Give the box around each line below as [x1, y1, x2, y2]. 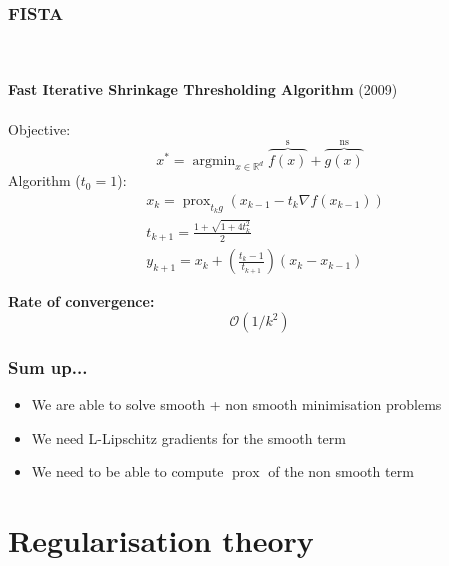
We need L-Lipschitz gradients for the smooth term [31, 427, 346, 448]
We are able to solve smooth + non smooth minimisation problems [31, 394, 442, 415]
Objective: [8, 118, 71, 139]
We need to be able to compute [31, 461, 224, 482]
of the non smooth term [268, 461, 414, 482]
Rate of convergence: [8, 291, 155, 312]
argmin [192, 153, 236, 168]
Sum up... [8, 354, 88, 379]
